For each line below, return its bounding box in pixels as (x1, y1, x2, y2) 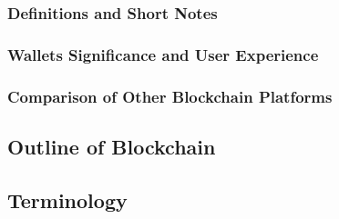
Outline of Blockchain (7, 132, 216, 160)
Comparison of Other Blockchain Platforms (7, 85, 333, 107)
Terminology (7, 185, 128, 214)
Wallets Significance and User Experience (7, 43, 319, 65)
